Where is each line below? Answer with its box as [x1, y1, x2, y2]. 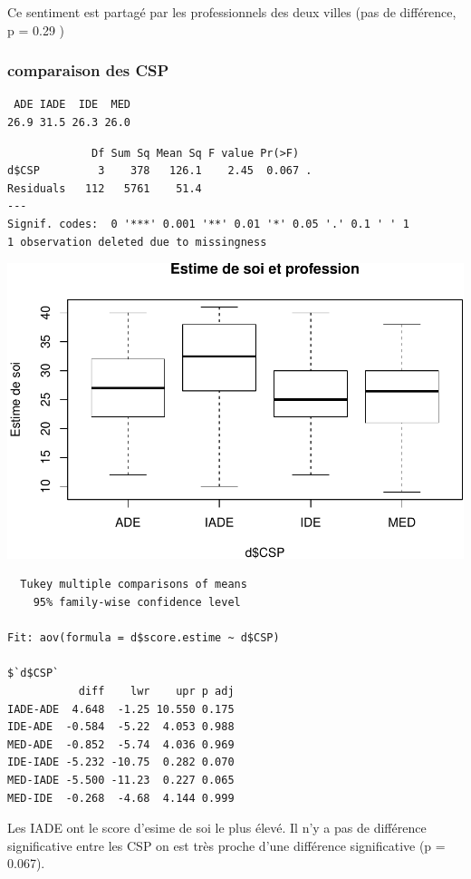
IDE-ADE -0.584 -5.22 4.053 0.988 [7, 720, 235, 734]
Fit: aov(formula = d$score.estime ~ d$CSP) [7, 631, 280, 645]
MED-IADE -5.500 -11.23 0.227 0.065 [7, 773, 235, 786]
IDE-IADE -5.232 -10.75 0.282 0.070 [7, 756, 235, 769]
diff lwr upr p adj [78, 685, 235, 698]
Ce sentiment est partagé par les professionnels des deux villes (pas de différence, [7, 3, 457, 21]
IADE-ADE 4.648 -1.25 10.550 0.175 [7, 702, 235, 716]
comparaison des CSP [7, 59, 169, 82]
